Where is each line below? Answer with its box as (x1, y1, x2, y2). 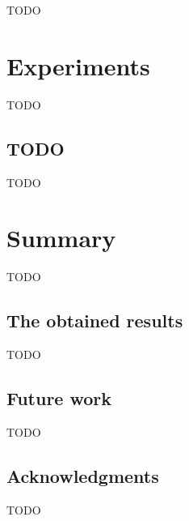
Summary (6, 221, 116, 254)
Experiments (6, 49, 150, 82)
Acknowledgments (6, 463, 159, 488)
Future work (6, 386, 112, 411)
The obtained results (6, 308, 183, 333)
